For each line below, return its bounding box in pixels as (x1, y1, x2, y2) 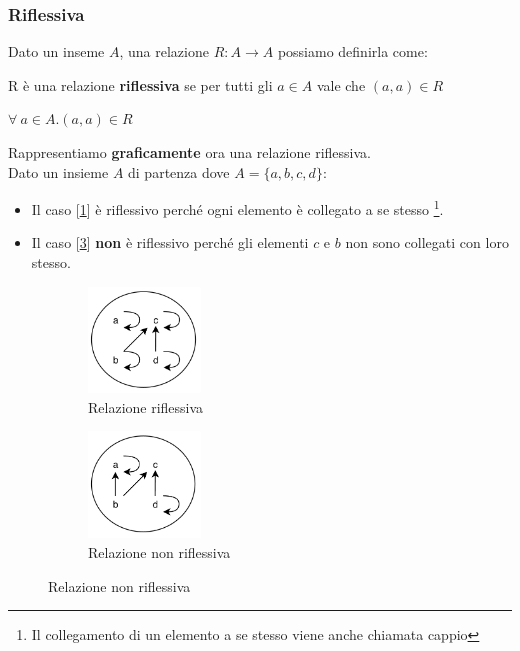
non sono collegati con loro (345, 232, 509, 253)
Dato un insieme (8, 161, 109, 182)
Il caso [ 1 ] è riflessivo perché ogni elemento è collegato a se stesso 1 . (31, 196, 444, 219)
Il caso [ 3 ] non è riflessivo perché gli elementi (31, 232, 309, 253)
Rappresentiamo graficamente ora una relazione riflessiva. (8, 142, 371, 162)
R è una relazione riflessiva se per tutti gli (8, 74, 273, 95)
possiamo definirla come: (277, 41, 428, 62)
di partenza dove (128, 161, 230, 182)
